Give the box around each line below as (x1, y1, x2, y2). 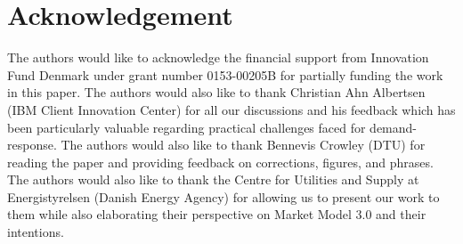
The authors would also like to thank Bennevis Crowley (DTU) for (61, 135, 426, 154)
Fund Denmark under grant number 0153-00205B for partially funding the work (7, 65, 443, 84)
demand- (370, 118, 418, 136)
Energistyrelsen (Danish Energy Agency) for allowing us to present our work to (7, 187, 440, 206)
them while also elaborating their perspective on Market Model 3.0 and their (7, 205, 426, 224)
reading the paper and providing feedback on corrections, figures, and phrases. (7, 152, 434, 171)
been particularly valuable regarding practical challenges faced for (7, 118, 366, 136)
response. (7, 135, 57, 154)
